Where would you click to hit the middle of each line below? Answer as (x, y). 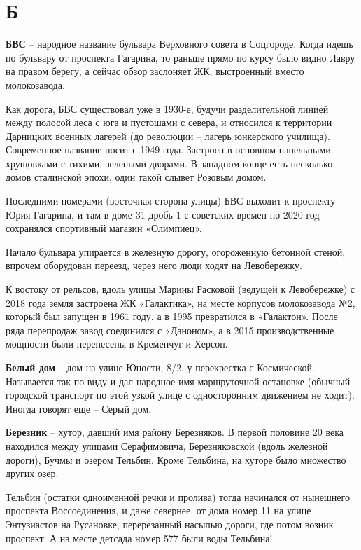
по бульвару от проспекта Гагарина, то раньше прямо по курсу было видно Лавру (180, 57)
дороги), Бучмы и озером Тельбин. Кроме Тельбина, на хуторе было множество (176, 459)
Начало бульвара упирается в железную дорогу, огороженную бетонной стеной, (176, 251)
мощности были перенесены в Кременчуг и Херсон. (117, 344)
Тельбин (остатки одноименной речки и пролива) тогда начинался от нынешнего (178, 496)
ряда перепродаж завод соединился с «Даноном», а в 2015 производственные (170, 330)
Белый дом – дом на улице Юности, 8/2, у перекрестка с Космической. (160, 367)
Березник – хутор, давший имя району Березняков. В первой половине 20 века (175, 432)
